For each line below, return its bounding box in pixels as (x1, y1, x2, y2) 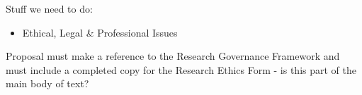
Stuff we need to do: (6, 1, 93, 15)
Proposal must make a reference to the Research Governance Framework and (6, 49, 340, 63)
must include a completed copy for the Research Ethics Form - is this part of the (6, 62, 356, 77)
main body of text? (6, 76, 89, 91)
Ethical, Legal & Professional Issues (22, 25, 178, 39)
